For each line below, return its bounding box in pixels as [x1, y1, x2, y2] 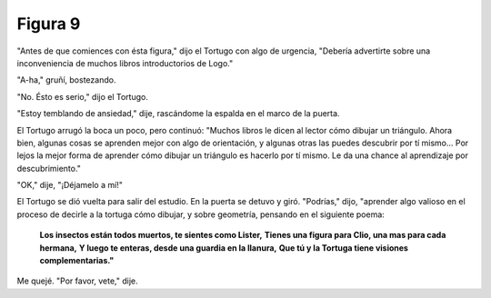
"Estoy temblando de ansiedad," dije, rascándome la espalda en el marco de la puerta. [16, 108, 340, 119]
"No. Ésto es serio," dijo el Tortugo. [16, 91, 149, 102]
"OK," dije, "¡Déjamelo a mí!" [16, 180, 123, 191]
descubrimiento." [16, 163, 82, 174]
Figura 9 [16, 14, 81, 34]
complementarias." [39, 255, 115, 266]
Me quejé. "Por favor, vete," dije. [16, 275, 138, 286]
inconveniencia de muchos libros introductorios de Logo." [16, 57, 234, 68]
